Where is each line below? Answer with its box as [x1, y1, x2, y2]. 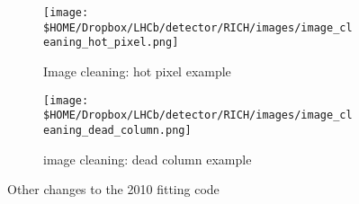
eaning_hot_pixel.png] [43, 36, 179, 49]
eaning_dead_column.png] [43, 123, 192, 137]
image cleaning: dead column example [43, 149, 252, 168]
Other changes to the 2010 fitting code [7, 180, 220, 199]
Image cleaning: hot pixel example [43, 61, 231, 80]
